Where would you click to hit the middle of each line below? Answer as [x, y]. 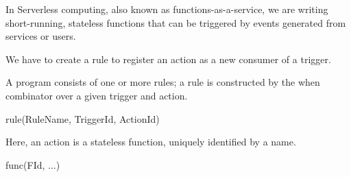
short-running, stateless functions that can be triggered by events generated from [176, 22]
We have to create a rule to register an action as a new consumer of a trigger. [168, 59]
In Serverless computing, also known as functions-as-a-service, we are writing [167, 9]
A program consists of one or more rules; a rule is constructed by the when [163, 82]
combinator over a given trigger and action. [97, 95]
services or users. [41, 36]
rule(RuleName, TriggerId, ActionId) [83, 118]
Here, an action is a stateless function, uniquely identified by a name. [151, 142]
